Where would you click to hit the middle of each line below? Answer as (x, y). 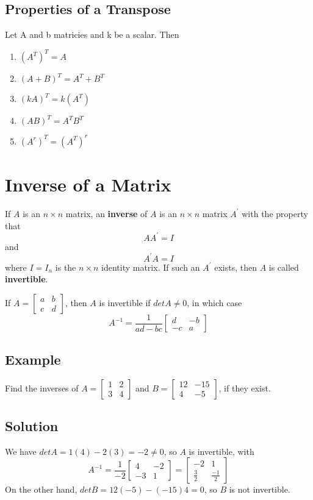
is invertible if (125, 302)
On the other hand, (41, 489)
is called (284, 267)
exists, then (236, 267)
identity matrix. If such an (151, 267)
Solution (32, 425)
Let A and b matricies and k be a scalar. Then (92, 34)
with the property (275, 213)
